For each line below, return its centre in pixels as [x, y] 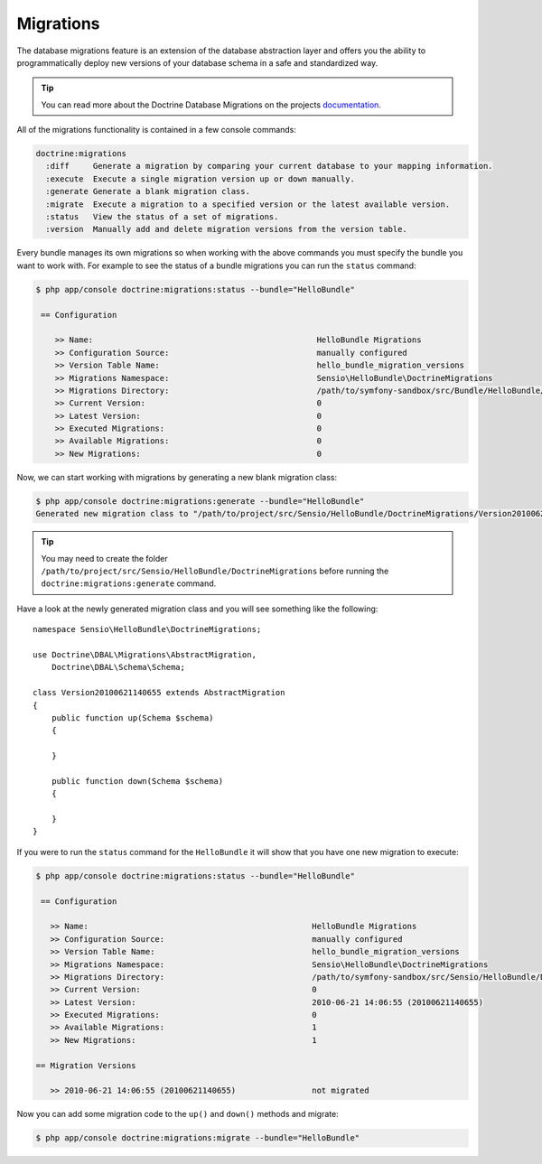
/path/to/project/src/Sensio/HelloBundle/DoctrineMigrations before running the [215, 571]
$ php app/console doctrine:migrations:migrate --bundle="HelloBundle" [198, 1138]
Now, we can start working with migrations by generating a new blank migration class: [177, 477]
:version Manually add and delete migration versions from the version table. [227, 229]
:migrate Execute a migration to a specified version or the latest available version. [248, 204]
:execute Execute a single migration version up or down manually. [201, 179]
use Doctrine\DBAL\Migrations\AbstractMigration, [145, 654]
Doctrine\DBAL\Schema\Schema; [118, 667]
